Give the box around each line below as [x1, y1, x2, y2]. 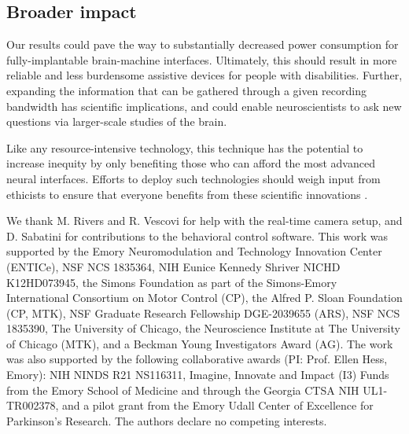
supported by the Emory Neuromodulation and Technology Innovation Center [6, 243, 382, 259]
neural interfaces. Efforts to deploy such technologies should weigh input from [6, 170, 381, 186]
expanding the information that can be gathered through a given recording [6, 82, 367, 98]
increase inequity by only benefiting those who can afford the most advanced [6, 155, 375, 171]
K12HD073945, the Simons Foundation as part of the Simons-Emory [6, 274, 337, 290]
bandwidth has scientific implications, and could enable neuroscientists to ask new [6, 97, 402, 114]
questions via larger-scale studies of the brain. [6, 113, 227, 130]
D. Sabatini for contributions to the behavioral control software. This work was [6, 227, 388, 244]
